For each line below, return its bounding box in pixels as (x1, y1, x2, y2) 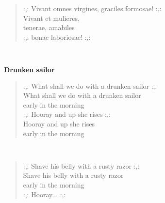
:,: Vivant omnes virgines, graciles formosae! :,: (23, 3, 162, 13)
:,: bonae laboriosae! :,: (23, 31, 91, 42)
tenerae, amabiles (23, 22, 75, 32)
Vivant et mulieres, (23, 13, 80, 23)
